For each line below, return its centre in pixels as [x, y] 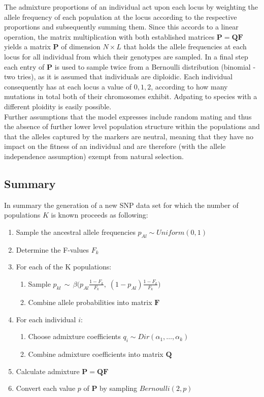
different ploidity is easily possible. [58, 106]
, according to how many [189, 86]
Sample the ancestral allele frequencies [76, 232]
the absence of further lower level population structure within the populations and [132, 126]
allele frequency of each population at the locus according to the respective [121, 17]
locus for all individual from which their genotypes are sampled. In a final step [126, 56]
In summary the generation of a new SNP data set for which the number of [121, 205]
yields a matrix [27, 47]
